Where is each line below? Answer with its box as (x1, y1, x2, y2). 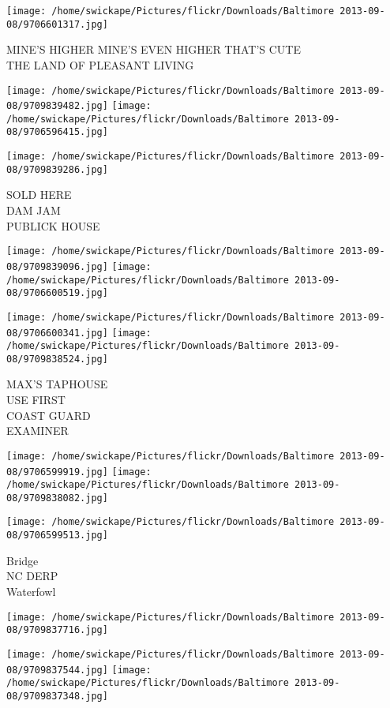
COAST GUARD (6, 406, 91, 423)
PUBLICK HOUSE (6, 217, 100, 234)
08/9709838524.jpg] (6, 353, 108, 365)
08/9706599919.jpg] (6, 466, 108, 478)
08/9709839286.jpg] (6, 163, 108, 175)
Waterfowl (6, 583, 56, 599)
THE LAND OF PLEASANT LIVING (6, 56, 194, 73)
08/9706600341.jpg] (6, 327, 108, 339)
